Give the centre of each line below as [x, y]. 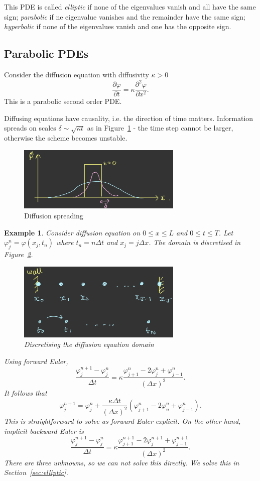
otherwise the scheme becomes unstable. [66, 138]
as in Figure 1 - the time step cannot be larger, [160, 128]
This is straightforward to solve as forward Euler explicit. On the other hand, [122, 420]
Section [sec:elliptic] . [36, 472]
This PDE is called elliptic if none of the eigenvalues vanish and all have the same [130, 7]
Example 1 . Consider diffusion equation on [72, 232]
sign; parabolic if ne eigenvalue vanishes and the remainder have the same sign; [125, 16]
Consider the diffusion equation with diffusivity [77, 74]
